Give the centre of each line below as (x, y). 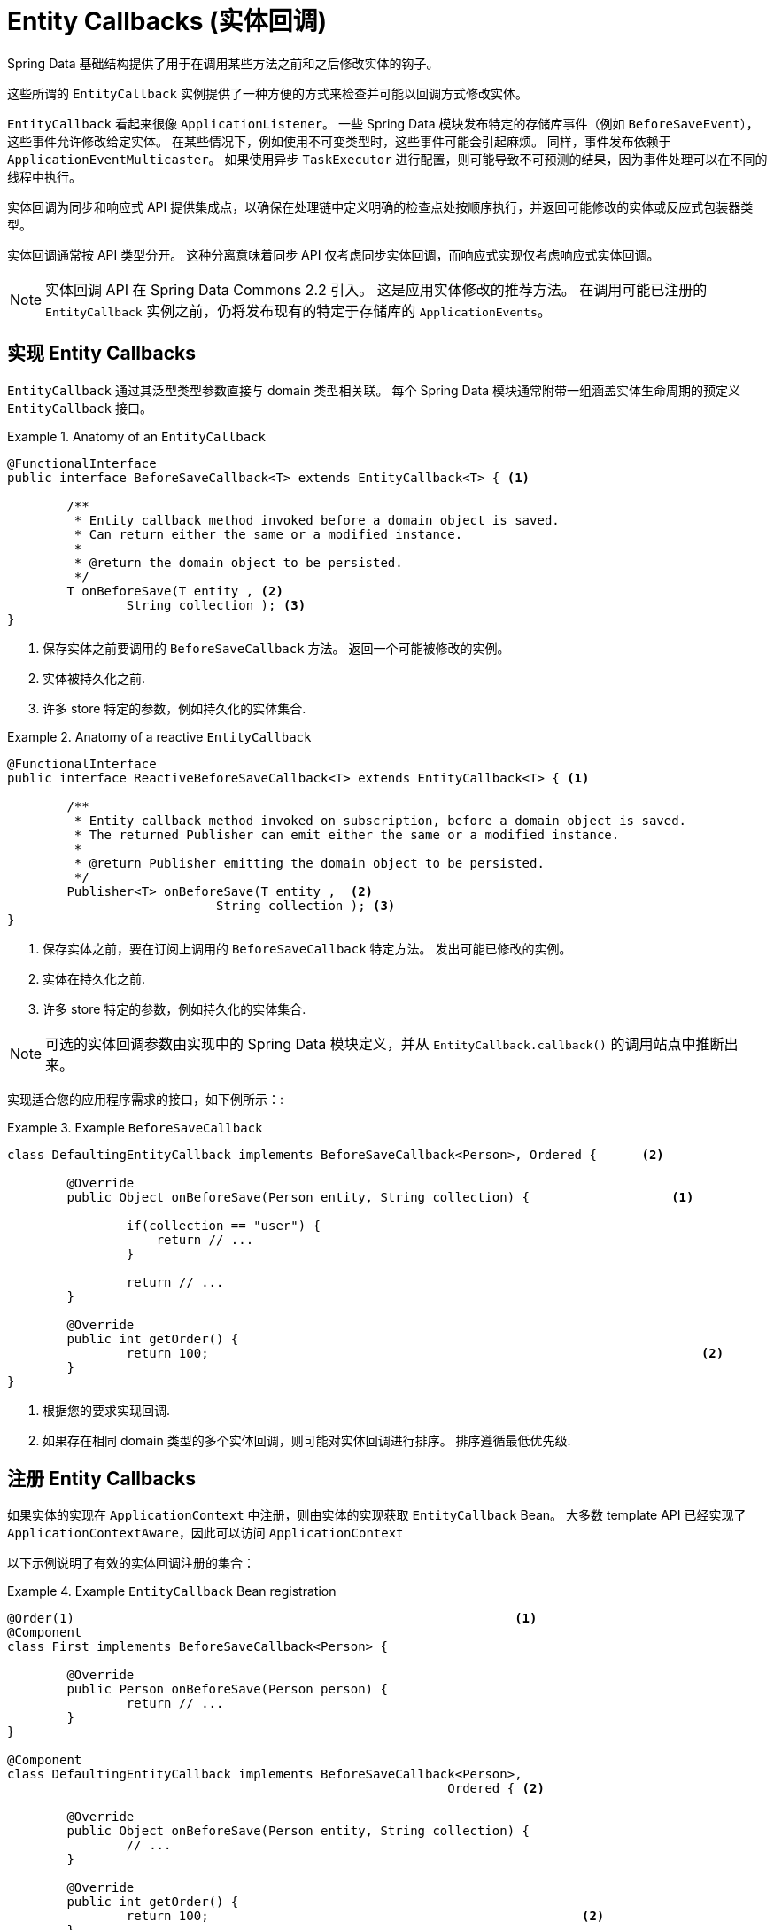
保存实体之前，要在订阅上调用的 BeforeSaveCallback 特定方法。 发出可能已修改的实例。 (307, 948)
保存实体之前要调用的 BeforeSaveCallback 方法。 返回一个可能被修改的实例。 (276, 648)
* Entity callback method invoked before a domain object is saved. (317, 520)
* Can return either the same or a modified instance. (268, 534)
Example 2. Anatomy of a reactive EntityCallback (159, 736)
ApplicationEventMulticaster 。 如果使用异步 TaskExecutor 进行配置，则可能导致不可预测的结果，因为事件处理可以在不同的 (387, 159)
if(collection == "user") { (224, 1225)
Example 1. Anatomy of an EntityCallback (137, 436)
